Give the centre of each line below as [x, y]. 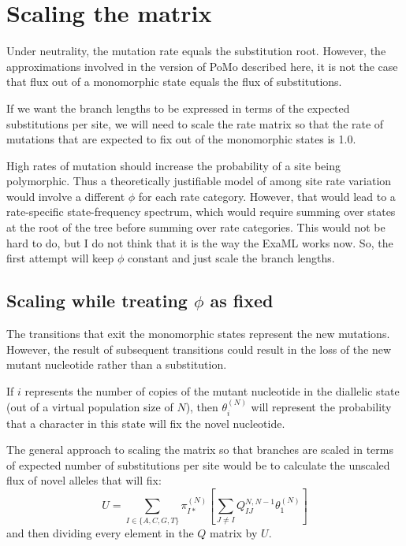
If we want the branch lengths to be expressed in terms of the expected [178, 108]
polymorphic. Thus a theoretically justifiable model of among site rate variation [199, 181]
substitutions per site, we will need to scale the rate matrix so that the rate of [195, 123]
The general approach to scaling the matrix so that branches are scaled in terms [200, 449]
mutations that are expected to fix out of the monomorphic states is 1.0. [181, 139]
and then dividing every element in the [100, 532]
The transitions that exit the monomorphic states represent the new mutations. [198, 334]
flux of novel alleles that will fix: [84, 480]
